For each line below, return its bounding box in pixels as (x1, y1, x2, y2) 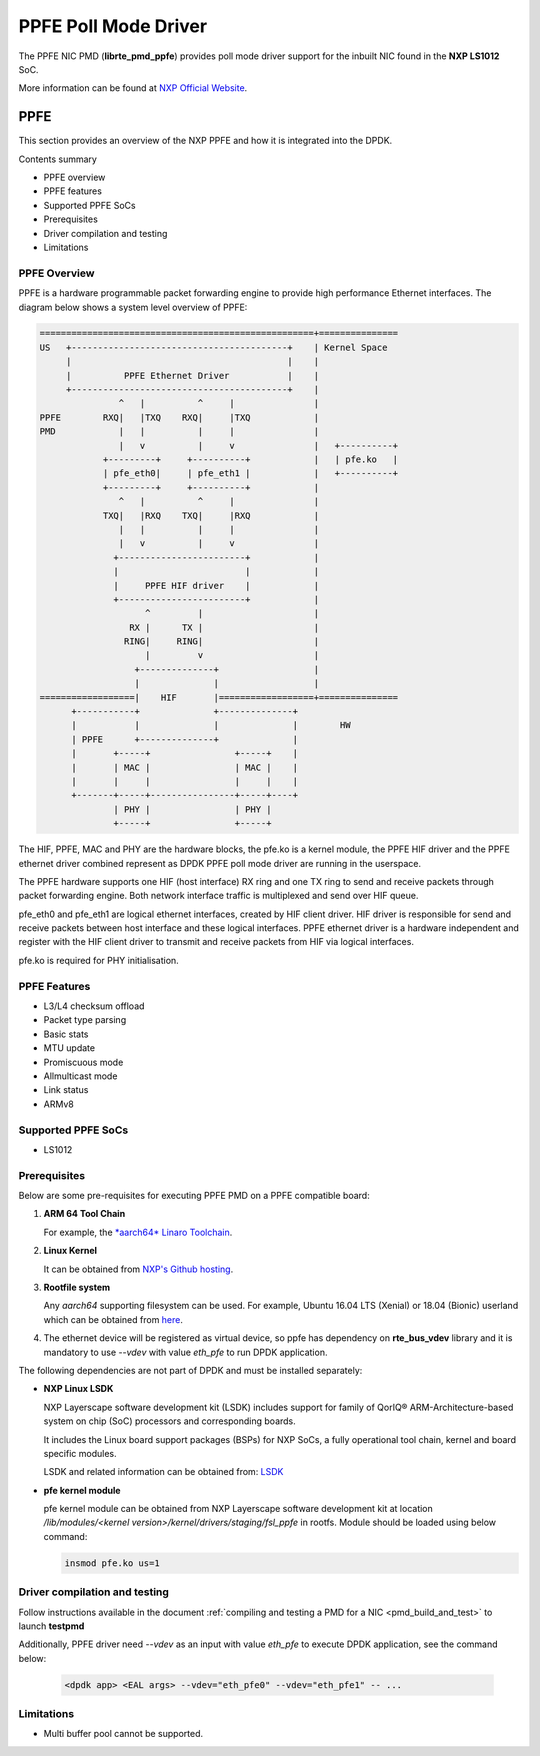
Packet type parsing (43, 1014, 127, 1026)
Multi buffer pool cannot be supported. (43, 1728, 204, 1740)
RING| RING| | (123, 636, 320, 647)
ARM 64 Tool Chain (43, 1208, 126, 1220)
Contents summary (18, 153, 97, 165)
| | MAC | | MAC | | (71, 761, 299, 773)
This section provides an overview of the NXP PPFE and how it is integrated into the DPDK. (18, 135, 393, 147)
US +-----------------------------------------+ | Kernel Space (39, 341, 388, 353)
